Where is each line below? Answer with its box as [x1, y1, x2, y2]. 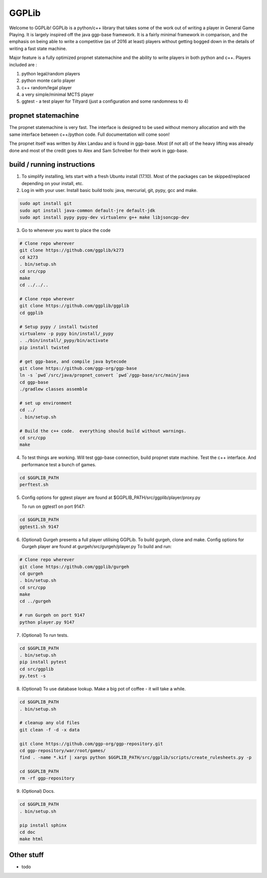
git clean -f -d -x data [19, 727, 80, 733]
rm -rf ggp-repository [19, 775, 75, 781]
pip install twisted [19, 345, 69, 350]
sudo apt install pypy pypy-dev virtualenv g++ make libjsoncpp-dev [19, 214, 189, 220]
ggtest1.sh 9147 [19, 524, 59, 529]
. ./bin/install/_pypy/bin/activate [19, 338, 109, 343]
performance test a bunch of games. [21, 461, 96, 467]
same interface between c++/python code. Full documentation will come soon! [9, 131, 170, 137]
